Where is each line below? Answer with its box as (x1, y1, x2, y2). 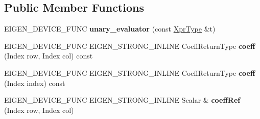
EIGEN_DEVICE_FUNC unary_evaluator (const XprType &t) (4, 23, 216, 34)
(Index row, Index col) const (4, 50, 93, 61)
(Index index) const (4, 77, 65, 88)
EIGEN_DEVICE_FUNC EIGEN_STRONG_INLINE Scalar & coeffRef (4, 95, 241, 105)
